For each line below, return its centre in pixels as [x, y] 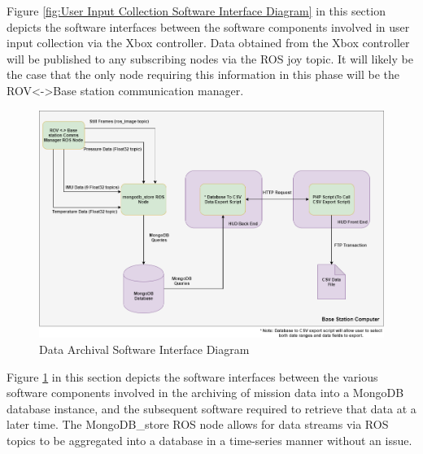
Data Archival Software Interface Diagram [144, 349]
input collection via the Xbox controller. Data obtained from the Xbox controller [208, 43]
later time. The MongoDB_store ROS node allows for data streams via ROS [198, 424]
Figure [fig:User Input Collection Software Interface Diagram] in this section [196, 11]
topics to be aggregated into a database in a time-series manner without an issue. [209, 440]
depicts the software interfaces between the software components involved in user [208, 26]
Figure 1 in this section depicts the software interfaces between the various [192, 376]
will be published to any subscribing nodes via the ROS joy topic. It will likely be [210, 58]
